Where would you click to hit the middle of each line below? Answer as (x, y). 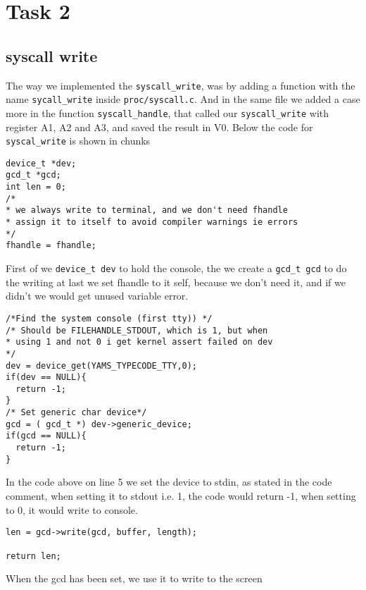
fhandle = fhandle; (51, 246)
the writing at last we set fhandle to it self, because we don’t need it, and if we (176, 282)
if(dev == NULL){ (46, 377)
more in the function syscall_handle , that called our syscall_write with (168, 112)
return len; (33, 556)
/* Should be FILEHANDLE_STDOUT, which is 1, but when (137, 330)
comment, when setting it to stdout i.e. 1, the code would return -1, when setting (181, 496)
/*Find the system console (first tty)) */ (109, 318)
